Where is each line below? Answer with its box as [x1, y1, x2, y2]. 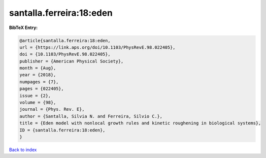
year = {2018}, [19, 72, 56, 78]
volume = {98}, [19, 100, 56, 105]
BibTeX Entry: [9, 25, 38, 31]
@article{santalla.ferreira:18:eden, [19, 37, 111, 43]
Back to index [9, 147, 37, 153]
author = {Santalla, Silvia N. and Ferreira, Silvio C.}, [19, 113, 163, 119]
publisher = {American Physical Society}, [19, 58, 124, 64]
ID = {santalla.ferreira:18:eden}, [19, 127, 105, 133]
